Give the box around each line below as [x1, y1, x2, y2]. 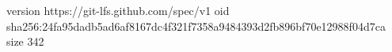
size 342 [6, 33, 44, 50]
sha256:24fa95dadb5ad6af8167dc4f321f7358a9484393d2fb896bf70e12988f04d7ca [6, 17, 386, 34]
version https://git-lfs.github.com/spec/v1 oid [6, 2, 230, 18]
